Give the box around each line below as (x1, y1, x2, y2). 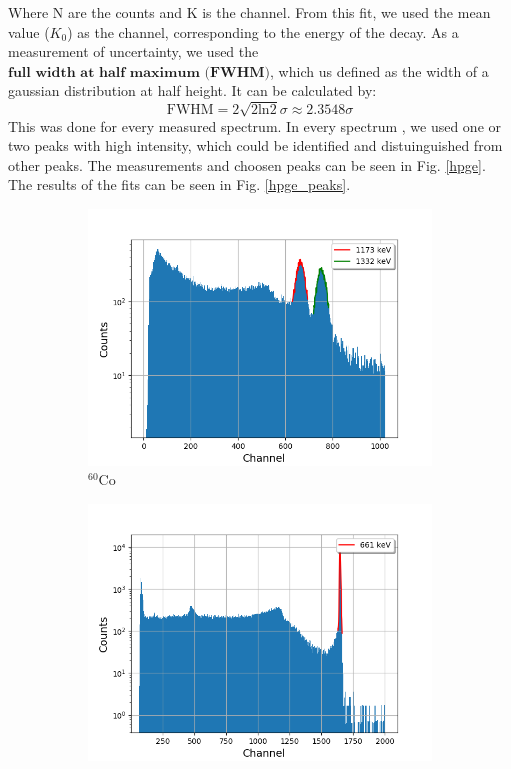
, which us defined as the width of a (270, 60, 489, 81)
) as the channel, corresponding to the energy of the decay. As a (67, 21, 459, 42)
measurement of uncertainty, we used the (8, 41, 259, 62)
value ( (8, 21, 50, 42)
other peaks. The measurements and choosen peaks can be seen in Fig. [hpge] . (8, 154, 486, 175)
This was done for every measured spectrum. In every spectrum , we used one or (8, 115, 501, 136)
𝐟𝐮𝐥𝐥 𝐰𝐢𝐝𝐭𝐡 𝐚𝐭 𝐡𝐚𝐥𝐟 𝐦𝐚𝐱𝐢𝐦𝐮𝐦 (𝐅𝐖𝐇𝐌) (8, 65, 271, 80)
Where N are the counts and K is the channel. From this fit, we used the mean (8, 2, 491, 22)
